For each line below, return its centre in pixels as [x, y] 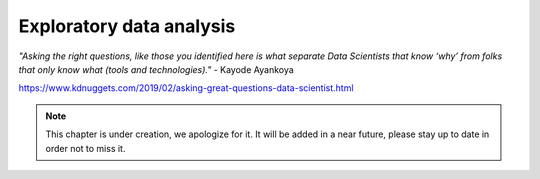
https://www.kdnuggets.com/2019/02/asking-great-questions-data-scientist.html [186, 88]
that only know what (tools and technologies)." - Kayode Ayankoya [156, 69]
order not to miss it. [85, 148]
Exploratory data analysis [127, 26]
